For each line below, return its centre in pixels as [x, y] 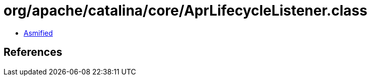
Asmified [38, 33]
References [33, 52]
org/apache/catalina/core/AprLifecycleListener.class [185, 11]
